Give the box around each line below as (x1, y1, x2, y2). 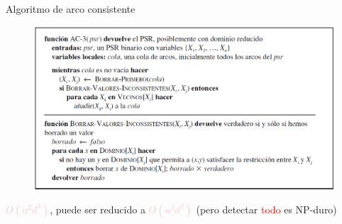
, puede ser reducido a (50, 201, 145, 216)
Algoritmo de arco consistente (6, 1, 136, 16)
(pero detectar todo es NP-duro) (196, 201, 337, 216)
